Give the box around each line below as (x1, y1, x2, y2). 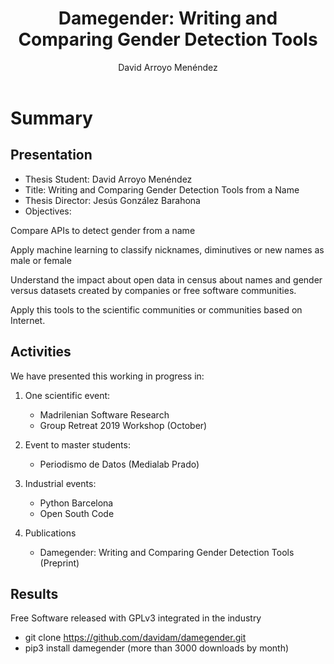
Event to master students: (24, 438, 131, 451)
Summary (10, 107, 93, 129)
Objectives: (24, 205, 72, 217)
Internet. (10, 314, 46, 326)
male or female (10, 254, 72, 266)
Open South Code (39, 507, 115, 519)
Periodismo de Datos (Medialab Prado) (39, 458, 200, 470)
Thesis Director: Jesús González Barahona (24, 194, 201, 206)
